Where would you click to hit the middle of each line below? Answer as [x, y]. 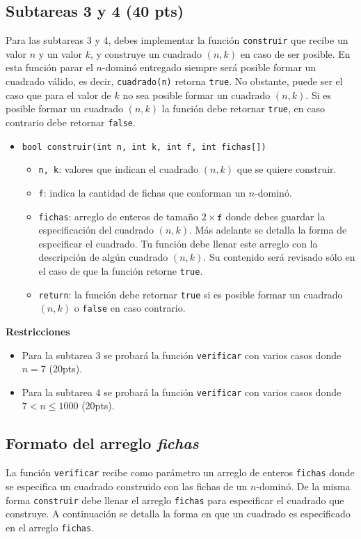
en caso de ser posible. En [295, 53]
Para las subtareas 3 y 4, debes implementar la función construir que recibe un [177, 40]
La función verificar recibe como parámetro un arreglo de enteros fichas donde [180, 472]
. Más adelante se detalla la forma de [268, 230]
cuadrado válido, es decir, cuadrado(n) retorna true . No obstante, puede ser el [174, 81]
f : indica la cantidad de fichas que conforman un [142, 192]
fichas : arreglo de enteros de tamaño [118, 216]
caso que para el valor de [58, 94]
